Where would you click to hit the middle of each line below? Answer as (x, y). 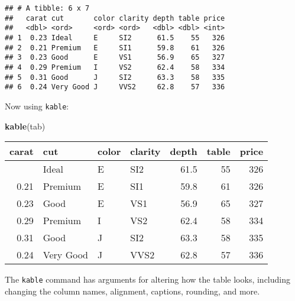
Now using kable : (37, 106)
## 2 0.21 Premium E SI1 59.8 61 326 (115, 48)
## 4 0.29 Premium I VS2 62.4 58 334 (115, 67)
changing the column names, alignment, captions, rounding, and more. (132, 291)
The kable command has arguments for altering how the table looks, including (147, 279)
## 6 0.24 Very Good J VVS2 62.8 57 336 (115, 87)
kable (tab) (25, 126)
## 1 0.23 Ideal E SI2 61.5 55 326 (115, 38)
